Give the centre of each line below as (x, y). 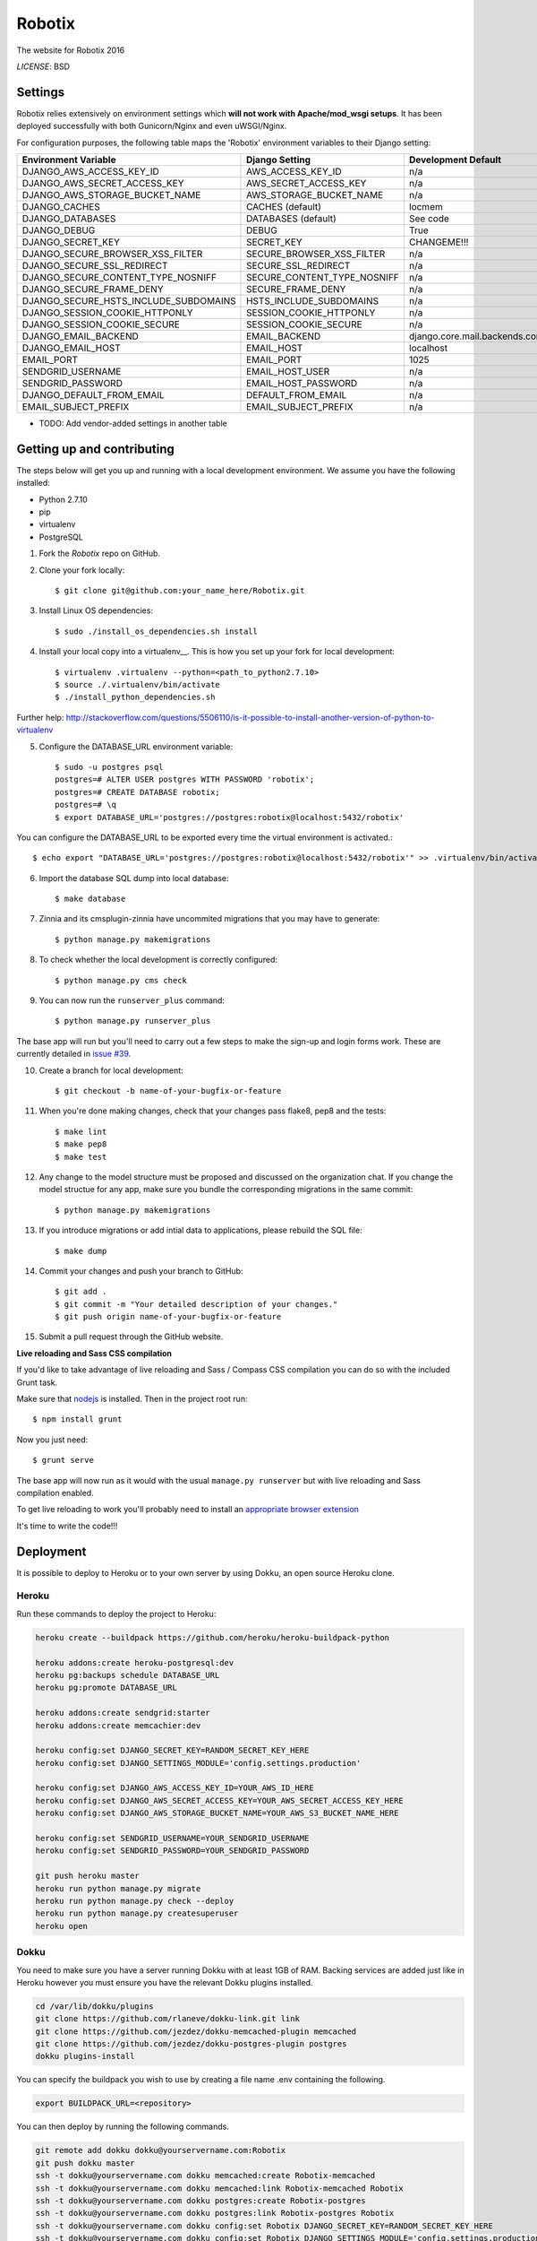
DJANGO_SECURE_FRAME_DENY (93, 290)
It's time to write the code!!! (67, 1526)
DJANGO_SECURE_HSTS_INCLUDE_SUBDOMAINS (129, 301)
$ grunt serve (63, 1460)
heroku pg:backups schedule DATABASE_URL (128, 1675)
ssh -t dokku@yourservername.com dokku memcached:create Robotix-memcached (205, 2176)
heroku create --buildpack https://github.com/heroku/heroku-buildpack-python (212, 1637)
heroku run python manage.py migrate (118, 1888)
